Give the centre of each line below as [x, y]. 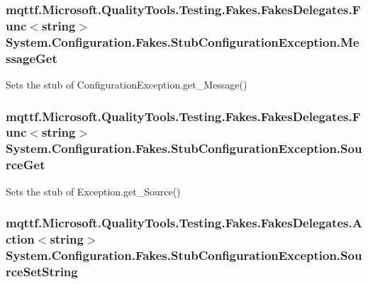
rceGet [26, 165]
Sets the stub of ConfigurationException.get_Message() [127, 84]
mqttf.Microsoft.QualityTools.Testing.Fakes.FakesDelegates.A [184, 223]
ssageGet [32, 58]
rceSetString [42, 271]
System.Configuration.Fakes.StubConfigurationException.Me [183, 41]
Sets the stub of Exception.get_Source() [93, 191]
